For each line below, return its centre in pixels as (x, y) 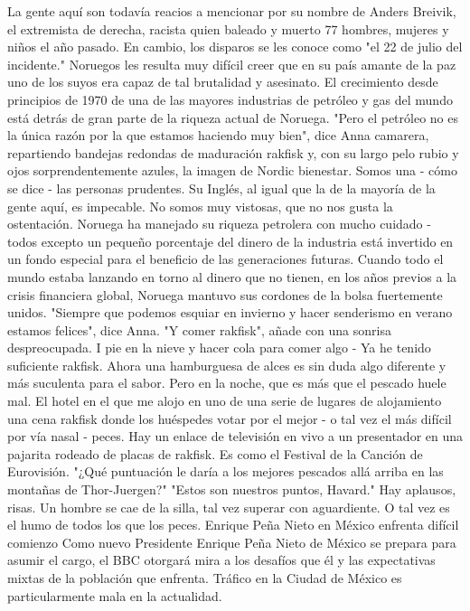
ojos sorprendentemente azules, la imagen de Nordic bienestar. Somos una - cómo (232, 170)
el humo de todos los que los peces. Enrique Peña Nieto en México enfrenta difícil (233, 525)
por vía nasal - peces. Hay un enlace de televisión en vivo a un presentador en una (235, 436)
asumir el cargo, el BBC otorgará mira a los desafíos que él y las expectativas (221, 560)
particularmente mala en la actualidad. (115, 595)
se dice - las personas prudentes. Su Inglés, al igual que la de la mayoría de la (221, 188)
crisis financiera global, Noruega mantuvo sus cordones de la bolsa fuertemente (225, 294)
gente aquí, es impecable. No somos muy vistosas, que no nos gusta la (200, 206)
